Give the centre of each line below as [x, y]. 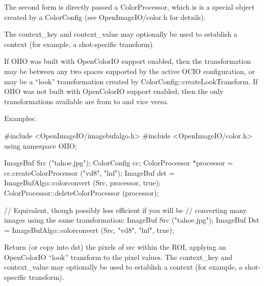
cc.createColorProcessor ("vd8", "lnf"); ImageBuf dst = [89, 172]
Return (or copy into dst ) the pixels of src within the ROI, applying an [115, 247]
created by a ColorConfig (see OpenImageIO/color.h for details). [105, 17]
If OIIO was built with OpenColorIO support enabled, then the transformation [128, 61]
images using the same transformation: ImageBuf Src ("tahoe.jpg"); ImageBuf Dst [132, 220]
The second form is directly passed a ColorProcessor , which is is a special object [129, 7]
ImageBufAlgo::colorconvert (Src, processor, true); [83, 183]
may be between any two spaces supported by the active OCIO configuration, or [129, 71]
